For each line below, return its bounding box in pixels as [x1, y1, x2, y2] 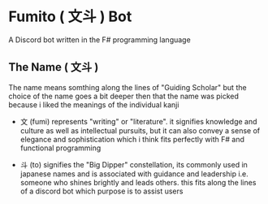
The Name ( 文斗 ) [8, 60, 99, 74]
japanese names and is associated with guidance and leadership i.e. [19, 168, 249, 179]
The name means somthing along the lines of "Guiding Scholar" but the [8, 82, 247, 92]
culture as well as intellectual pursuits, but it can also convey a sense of [19, 125, 261, 135]
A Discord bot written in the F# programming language [8, 34, 191, 45]
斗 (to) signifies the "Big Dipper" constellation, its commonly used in [19, 159, 248, 169]
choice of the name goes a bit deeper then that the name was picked [8, 91, 240, 101]
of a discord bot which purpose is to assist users [19, 186, 184, 196]
